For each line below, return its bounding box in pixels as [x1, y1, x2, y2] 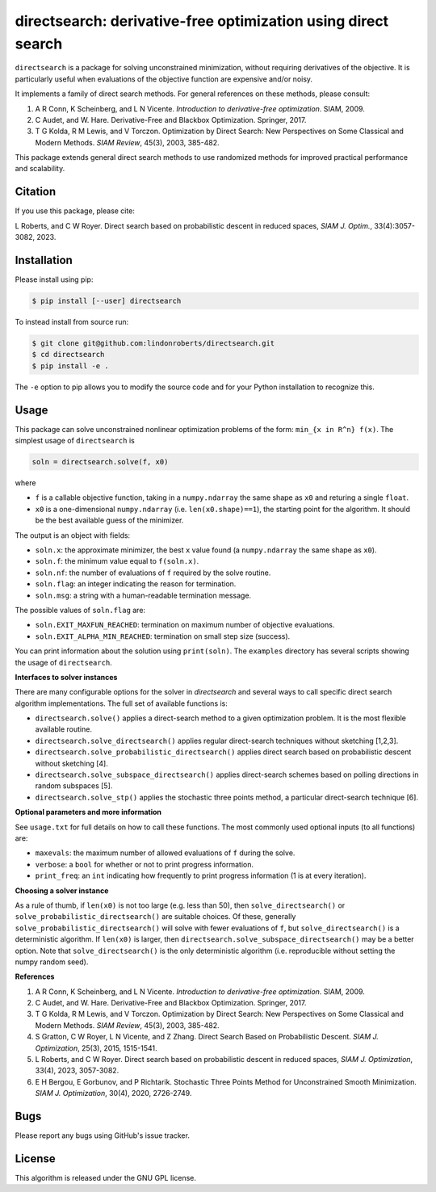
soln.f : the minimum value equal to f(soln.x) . [35, 556, 199, 566]
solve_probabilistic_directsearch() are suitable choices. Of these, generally [15, 912, 296, 921]
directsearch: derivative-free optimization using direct [15, 12, 389, 30]
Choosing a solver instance [15, 885, 109, 896]
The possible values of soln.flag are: [15, 605, 145, 615]
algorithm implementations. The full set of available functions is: [15, 699, 228, 708]
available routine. [35, 724, 93, 734]
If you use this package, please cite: [15, 206, 135, 216]
